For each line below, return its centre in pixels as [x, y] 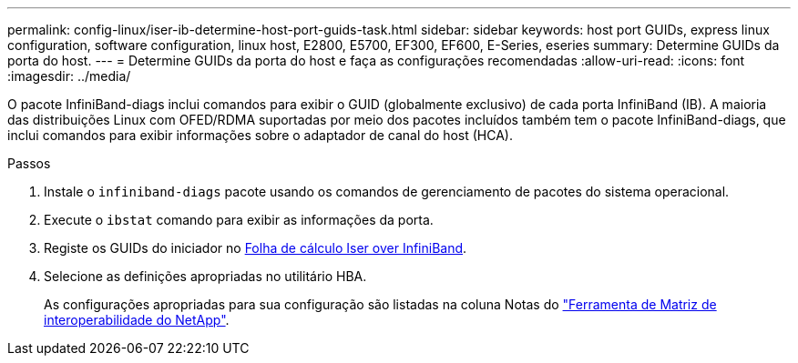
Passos [29, 163]
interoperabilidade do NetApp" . [137, 320]
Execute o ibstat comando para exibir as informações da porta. [239, 220]
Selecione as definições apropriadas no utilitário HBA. [205, 276]
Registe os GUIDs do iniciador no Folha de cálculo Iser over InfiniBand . [256, 248]
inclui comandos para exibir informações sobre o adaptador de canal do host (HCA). [261, 135]
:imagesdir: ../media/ [69, 76]
